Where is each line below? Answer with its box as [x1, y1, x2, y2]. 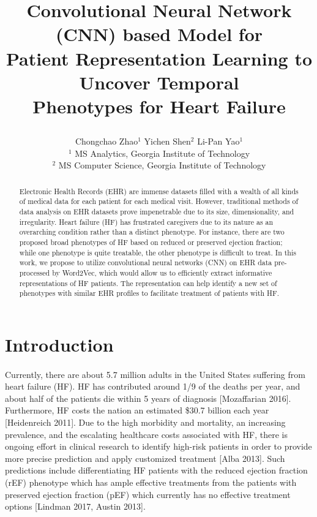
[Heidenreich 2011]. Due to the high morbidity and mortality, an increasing [5, 416, 286, 429]
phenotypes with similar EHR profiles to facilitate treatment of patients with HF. [19, 288, 280, 298]
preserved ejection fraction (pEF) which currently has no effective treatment [5, 488, 291, 500]
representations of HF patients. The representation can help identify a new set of [19, 277, 277, 288]
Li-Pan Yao [197, 135, 240, 148]
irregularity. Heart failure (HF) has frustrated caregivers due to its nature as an [19, 216, 274, 227]
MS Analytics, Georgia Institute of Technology [75, 146, 250, 159]
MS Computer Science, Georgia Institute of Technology [58, 159, 266, 172]
